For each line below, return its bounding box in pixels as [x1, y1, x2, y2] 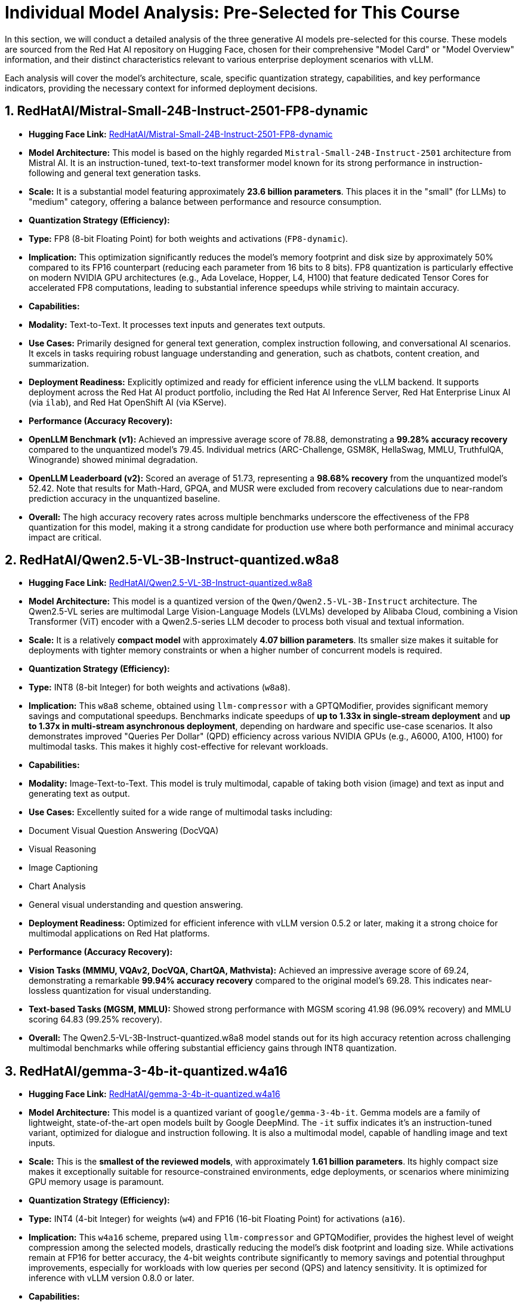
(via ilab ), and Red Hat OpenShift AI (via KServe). [29, 397, 227, 407]
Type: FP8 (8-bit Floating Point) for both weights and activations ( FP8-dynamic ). [29, 233, 348, 244]
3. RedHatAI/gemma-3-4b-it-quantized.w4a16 [5, 1063, 288, 1079]
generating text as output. [29, 788, 130, 799]
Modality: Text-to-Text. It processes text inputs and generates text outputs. [29, 319, 326, 330]
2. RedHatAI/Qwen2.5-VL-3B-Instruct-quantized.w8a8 [5, 552, 339, 568]
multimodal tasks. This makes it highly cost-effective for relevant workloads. [29, 741, 328, 752]
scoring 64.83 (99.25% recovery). [29, 1014, 162, 1025]
